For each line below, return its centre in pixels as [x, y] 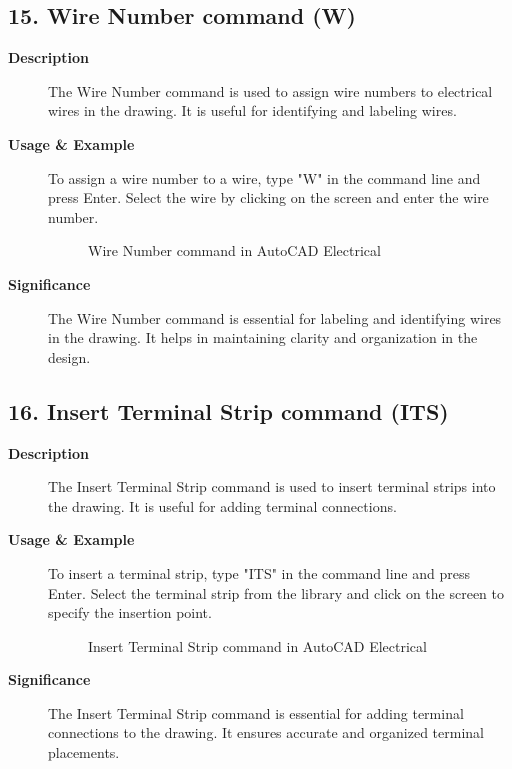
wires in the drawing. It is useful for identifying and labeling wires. [252, 110]
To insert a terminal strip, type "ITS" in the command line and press [259, 572]
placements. [84, 752]
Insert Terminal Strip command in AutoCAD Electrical [257, 645]
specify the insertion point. [130, 612]
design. [69, 356]
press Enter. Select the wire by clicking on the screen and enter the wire [268, 197]
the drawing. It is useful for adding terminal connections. [222, 505]
